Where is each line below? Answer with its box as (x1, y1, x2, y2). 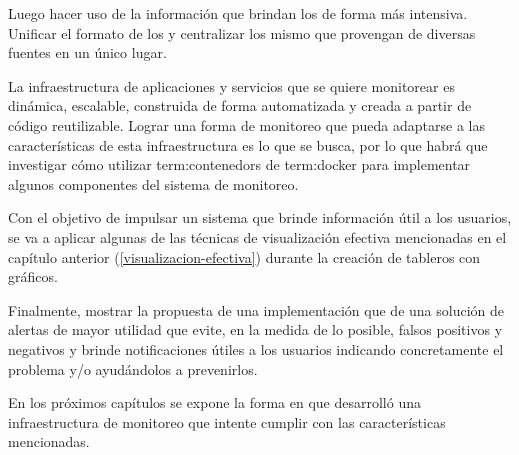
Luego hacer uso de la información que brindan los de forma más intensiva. (8, 3, 468, 23)
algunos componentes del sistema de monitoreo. (8, 173, 299, 194)
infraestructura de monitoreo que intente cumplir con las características (8, 411, 446, 432)
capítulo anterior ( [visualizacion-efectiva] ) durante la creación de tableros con (8, 246, 481, 267)
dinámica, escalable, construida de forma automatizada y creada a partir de (8, 95, 472, 116)
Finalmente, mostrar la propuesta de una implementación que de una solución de (8, 299, 504, 320)
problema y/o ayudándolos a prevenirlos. (8, 358, 258, 379)
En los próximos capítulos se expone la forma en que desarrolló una (8, 392, 421, 413)
